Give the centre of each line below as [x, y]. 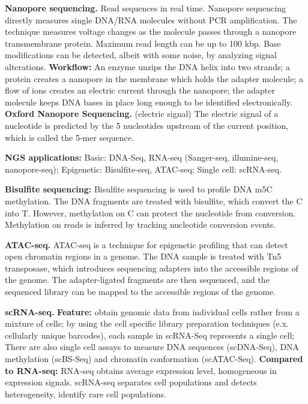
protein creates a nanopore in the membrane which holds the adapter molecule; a [154, 78]
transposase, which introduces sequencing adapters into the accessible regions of [152, 268]
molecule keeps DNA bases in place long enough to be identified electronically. [149, 102]
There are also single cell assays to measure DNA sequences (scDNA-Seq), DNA [152, 347]
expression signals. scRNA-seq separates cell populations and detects [131, 382]
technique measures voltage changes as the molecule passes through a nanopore [151, 31]
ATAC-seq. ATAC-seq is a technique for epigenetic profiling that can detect [146, 244]
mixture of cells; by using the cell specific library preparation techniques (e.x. [147, 323]
